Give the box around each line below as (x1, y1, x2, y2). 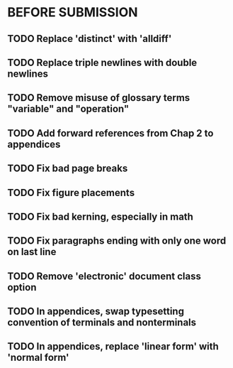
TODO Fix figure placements (7, 186, 135, 199)
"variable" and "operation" (7, 103, 130, 115)
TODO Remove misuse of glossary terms (7, 92, 191, 104)
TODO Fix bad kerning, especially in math (7, 210, 193, 222)
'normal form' (7, 352, 69, 364)
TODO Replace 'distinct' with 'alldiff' (7, 33, 172, 45)
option (7, 281, 37, 293)
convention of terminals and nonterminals (7, 317, 197, 329)
